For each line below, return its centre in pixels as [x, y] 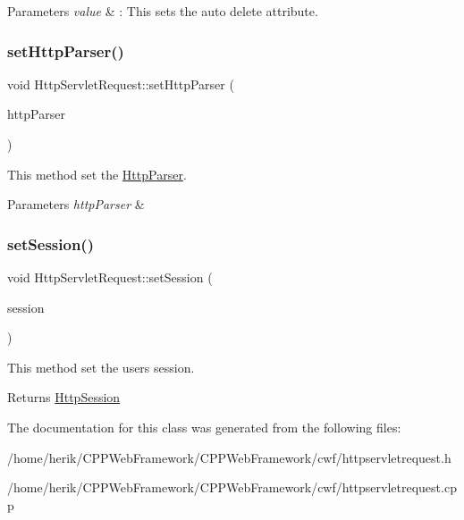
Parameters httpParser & [76, 204]
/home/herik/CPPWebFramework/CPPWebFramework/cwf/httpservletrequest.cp [232, 487]
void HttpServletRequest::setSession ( [110, 277]
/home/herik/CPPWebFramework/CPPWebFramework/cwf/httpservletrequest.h [229, 457]
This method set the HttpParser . [97, 174]
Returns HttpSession [64, 397]
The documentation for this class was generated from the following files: [204, 427]
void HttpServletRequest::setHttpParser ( [121, 84]
